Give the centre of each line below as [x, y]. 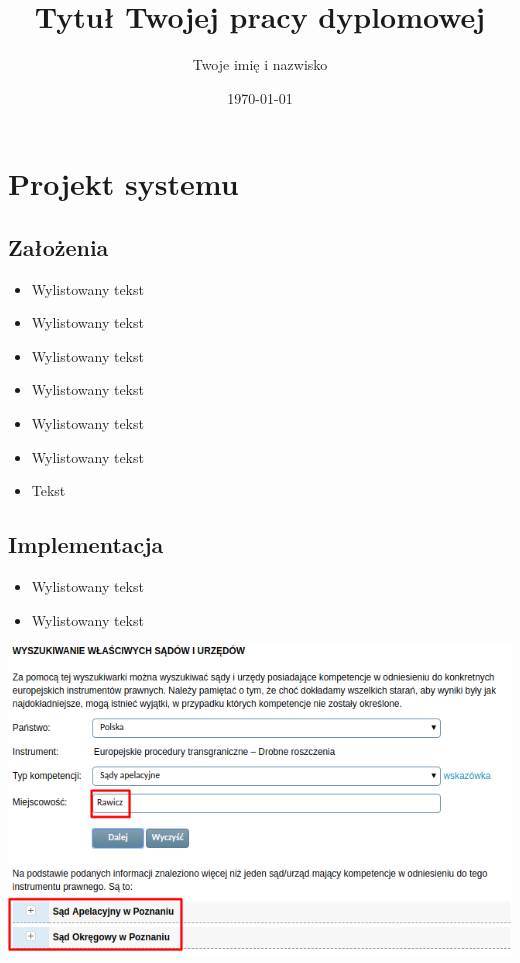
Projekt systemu [123, 183]
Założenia [58, 246]
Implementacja [86, 544]
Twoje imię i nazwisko [260, 64]
